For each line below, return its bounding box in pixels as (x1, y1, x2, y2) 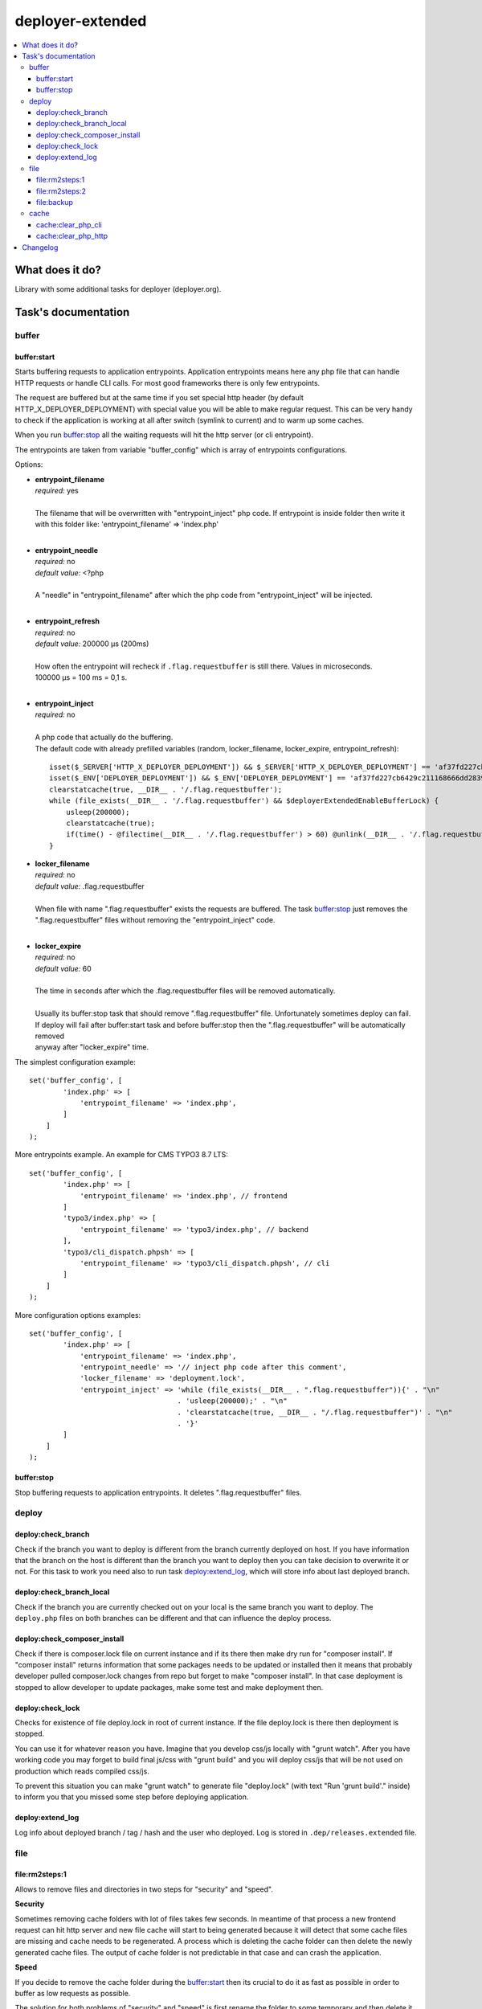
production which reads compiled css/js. (14, 1766, 150, 1776)
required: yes (35, 485, 80, 495)
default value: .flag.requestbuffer (35, 881, 145, 891)
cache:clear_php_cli (36, 219, 102, 229)
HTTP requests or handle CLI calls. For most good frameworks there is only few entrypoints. (14, 378, 321, 387)
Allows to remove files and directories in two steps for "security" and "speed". (14, 1884, 273, 1894)
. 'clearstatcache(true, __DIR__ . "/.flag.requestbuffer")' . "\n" (177, 1407, 453, 1417)
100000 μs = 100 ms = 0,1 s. (35, 673, 128, 682)
